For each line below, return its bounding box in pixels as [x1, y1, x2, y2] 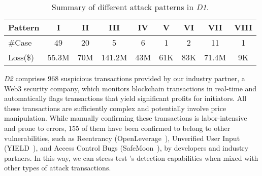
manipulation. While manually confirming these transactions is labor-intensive [4, 113, 247, 123]
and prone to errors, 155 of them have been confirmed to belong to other [4, 122, 231, 133]
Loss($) [8, 51, 35, 63]
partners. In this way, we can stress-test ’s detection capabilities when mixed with [4, 152, 258, 163]
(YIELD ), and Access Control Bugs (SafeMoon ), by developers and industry [4, 143, 249, 153]
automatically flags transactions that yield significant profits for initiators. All [4, 93, 247, 103]
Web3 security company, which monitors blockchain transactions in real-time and [4, 83, 257, 93]
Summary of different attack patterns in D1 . [51, 1, 209, 13]
